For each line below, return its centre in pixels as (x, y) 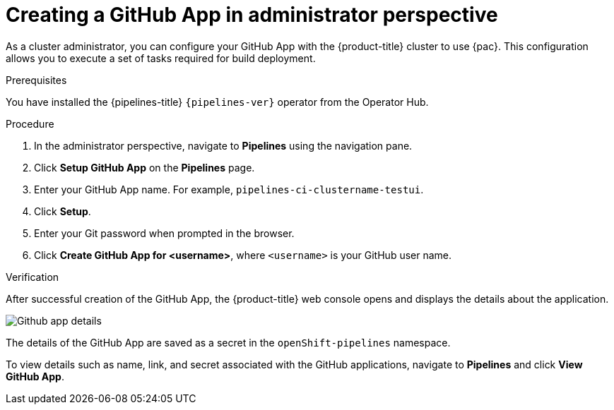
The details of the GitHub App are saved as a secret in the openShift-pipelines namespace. (228, 342)
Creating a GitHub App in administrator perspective (252, 15)
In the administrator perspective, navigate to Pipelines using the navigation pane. (223, 145)
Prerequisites (36, 80)
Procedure (30, 123)
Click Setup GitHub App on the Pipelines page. (144, 167)
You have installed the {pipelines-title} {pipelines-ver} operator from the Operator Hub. (217, 102)
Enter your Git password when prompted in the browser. (164, 233)
